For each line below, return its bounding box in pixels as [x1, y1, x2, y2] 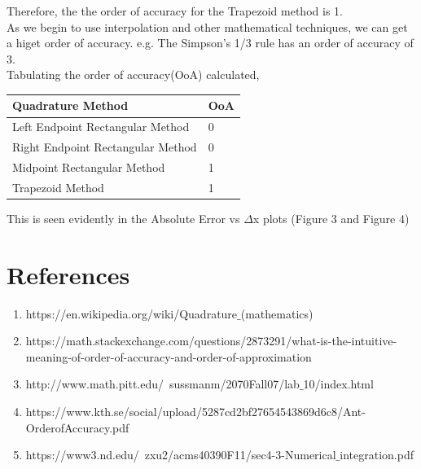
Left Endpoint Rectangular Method [12, 118, 190, 135]
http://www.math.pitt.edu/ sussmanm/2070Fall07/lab [25, 375, 300, 392]
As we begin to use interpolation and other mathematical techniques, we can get [7, 18, 408, 35]
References [7, 257, 130, 291]
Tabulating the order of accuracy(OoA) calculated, [7, 66, 260, 83]
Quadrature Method [12, 97, 129, 114]
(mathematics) [240, 305, 314, 322]
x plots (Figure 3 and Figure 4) [252, 209, 410, 226]
